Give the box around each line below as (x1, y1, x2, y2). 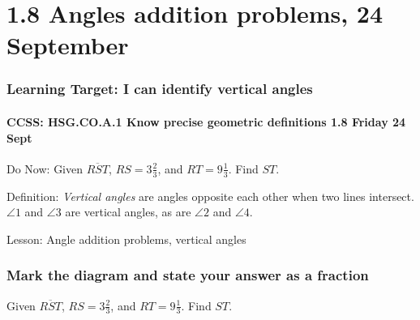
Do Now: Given (6, 160, 84, 177)
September (6, 28, 129, 62)
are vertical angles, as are (65, 203, 191, 220)
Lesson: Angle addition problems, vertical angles (6, 230, 246, 247)
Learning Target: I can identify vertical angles (6, 79, 313, 99)
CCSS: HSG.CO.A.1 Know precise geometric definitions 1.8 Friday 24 (6, 113, 406, 130)
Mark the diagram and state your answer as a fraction (6, 265, 369, 285)
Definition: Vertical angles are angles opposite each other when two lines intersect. (6, 187, 414, 204)
